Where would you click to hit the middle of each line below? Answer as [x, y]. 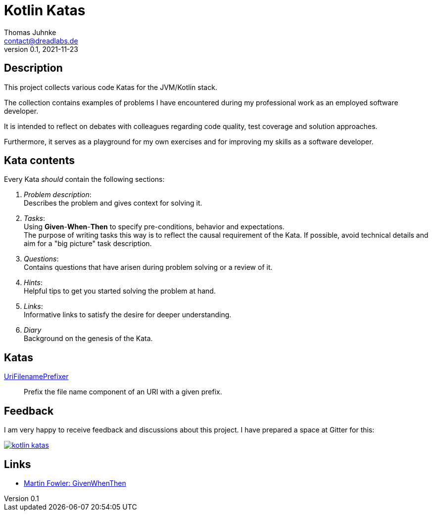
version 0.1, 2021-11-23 [41, 49]
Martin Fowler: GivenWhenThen [75, 483]
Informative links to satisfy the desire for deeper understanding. [128, 315]
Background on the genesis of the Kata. [88, 339]
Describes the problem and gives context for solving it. [113, 203]
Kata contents [39, 161]
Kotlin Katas [45, 10]
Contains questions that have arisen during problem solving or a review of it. [148, 267]
